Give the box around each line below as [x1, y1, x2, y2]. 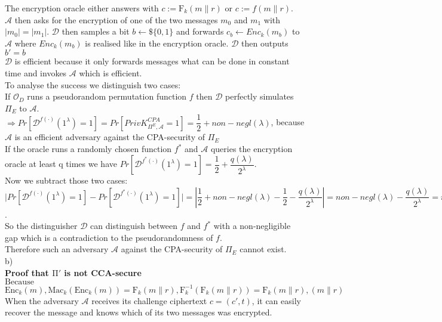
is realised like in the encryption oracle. [85, 36, 229, 49]
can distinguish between [90, 219, 178, 232]
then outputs [241, 36, 288, 49]
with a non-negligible [213, 219, 291, 232]
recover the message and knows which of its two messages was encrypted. [5, 306, 272, 318]
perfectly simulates [225, 90, 294, 103]
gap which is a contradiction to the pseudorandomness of [5, 231, 213, 243]
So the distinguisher [5, 219, 78, 232]
